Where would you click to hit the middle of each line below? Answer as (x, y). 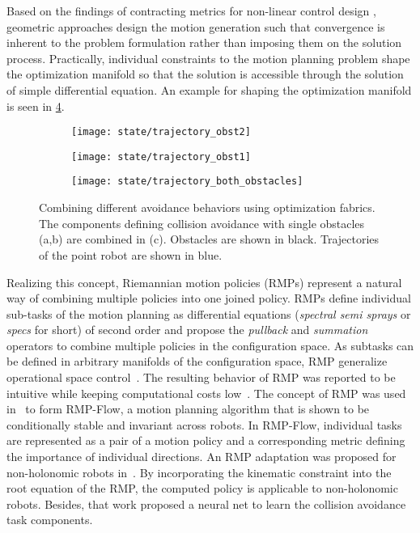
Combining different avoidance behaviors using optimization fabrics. (207, 207)
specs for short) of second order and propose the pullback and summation (187, 330)
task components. (50, 520)
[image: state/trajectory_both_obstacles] (187, 182)
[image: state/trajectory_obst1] (161, 157)
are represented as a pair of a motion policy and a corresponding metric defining (206, 440)
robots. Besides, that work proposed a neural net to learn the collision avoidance (206, 503)
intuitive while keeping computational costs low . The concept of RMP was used (206, 393)
